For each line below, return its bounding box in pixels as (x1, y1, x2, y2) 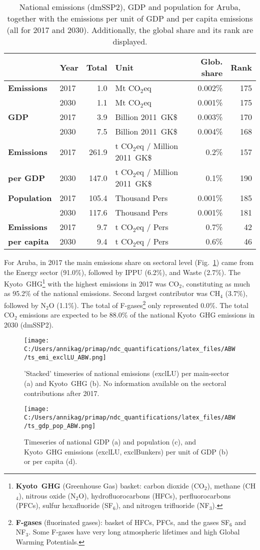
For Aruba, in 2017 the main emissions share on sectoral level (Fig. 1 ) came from (4, 257, 254, 267)
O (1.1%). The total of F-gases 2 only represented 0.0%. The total (48, 298, 248, 310)
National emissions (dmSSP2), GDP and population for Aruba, (19, 1, 241, 12)
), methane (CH (207, 480, 256, 490)
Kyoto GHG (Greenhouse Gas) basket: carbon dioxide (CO (15, 480, 204, 490)
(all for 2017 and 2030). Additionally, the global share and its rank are (6, 24, 253, 35)
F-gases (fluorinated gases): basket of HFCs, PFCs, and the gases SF (15, 516, 230, 527)
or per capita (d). (24, 456, 77, 466)
